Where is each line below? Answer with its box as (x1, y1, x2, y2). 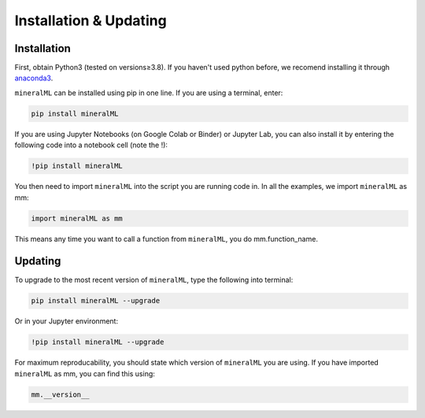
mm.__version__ (31, 390, 90, 399)
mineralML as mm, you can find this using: (14, 368, 155, 378)
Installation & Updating (14, 12, 167, 29)
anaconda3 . (14, 73, 54, 83)
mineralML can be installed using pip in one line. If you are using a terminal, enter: (14, 87, 283, 98)
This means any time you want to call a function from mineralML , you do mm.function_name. (14, 234, 319, 243)
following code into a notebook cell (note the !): (14, 140, 168, 150)
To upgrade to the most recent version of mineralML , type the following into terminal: (14, 276, 294, 285)
